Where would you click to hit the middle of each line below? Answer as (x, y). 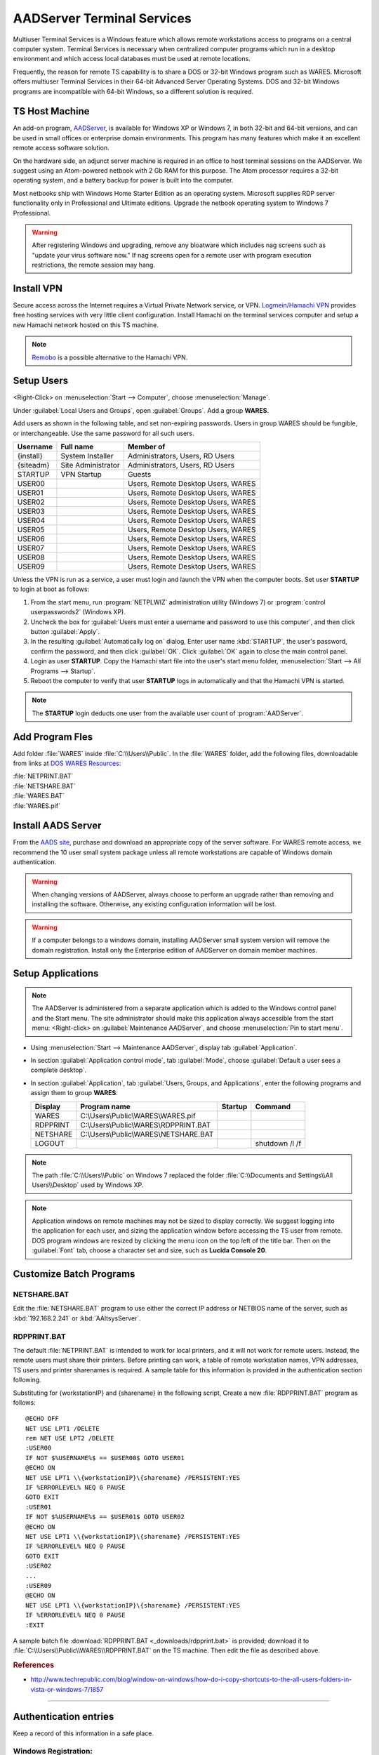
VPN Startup (81, 475)
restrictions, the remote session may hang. (94, 265)
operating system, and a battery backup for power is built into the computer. (123, 180)
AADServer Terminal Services (102, 18)
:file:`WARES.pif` (37, 806)
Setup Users (41, 381)
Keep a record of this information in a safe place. (84, 1733)
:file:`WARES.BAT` (39, 796)
